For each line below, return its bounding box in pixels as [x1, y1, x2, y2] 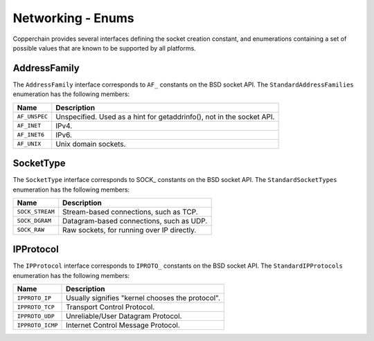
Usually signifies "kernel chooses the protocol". [66, 293, 221, 303]
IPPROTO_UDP [17, 312, 55, 320]
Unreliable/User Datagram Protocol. [66, 311, 182, 321]
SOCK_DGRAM [17, 217, 52, 225]
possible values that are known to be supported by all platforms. [12, 44, 197, 52]
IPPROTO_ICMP [17, 322, 58, 329]
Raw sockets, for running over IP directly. [62, 225, 197, 234]
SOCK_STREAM [17, 208, 55, 216]
